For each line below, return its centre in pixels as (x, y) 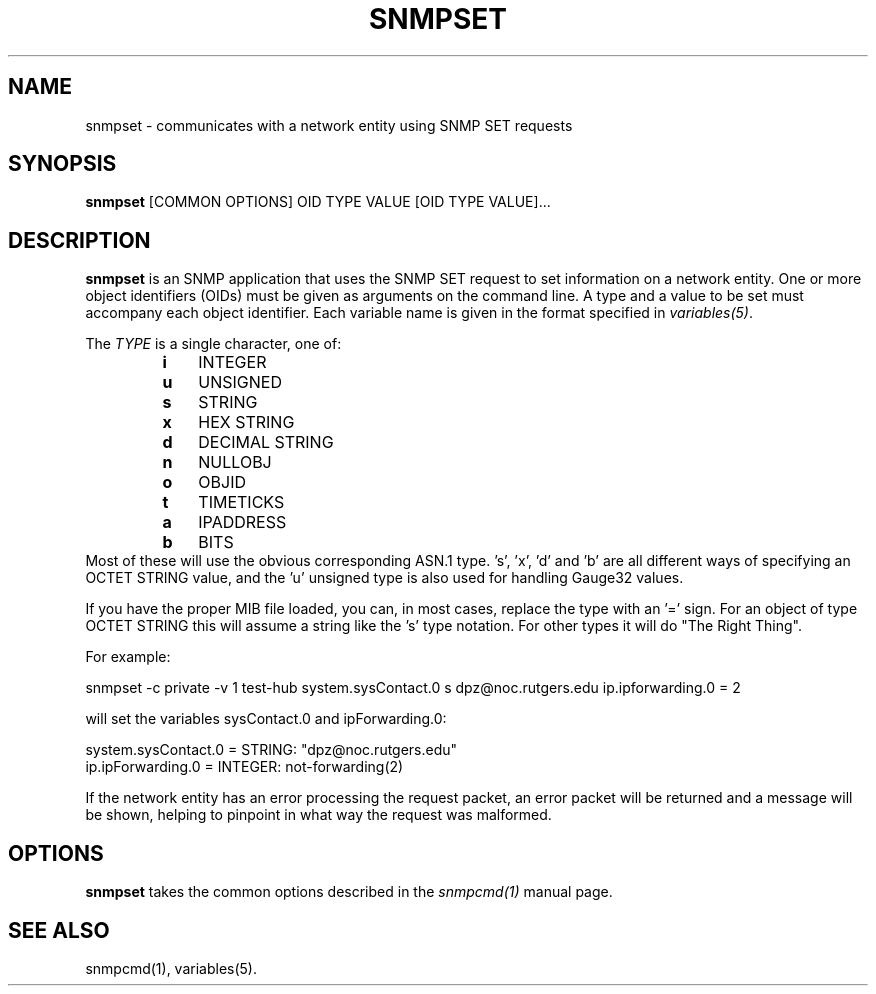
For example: (128, 657)
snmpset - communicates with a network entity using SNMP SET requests (329, 125)
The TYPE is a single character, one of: (213, 344)
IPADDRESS (242, 522)
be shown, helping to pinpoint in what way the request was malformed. (318, 815)
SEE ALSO (59, 930)
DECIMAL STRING (266, 442)
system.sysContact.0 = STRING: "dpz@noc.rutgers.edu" (271, 750)
